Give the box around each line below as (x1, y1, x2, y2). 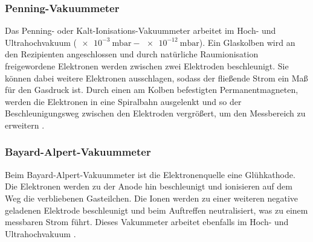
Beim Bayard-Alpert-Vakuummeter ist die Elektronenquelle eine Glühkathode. (5, 168, 295, 180)
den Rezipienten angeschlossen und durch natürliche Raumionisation (5, 48, 259, 60)
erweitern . (5, 118, 45, 131)
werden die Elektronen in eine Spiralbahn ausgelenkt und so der (5, 95, 242, 107)
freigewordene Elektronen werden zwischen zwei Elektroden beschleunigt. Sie (5, 60, 289, 72)
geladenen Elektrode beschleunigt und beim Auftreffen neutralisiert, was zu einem (5, 203, 308, 216)
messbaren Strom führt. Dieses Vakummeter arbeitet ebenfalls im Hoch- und (5, 215, 289, 228)
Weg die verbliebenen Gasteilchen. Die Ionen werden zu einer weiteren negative (5, 191, 298, 204)
